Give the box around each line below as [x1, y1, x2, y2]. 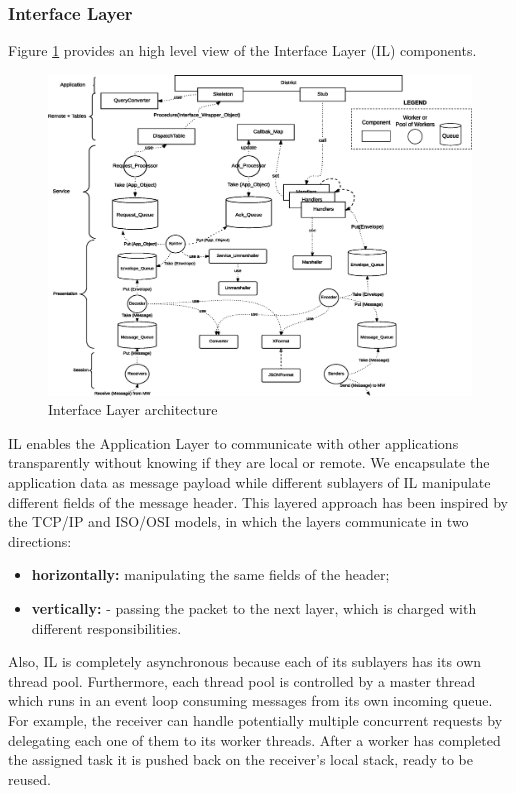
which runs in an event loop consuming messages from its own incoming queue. [8, 690, 493, 711]
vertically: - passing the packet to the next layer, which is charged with [31, 598, 477, 619]
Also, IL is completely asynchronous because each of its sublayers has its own [8, 651, 482, 672]
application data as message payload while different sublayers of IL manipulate [8, 472, 491, 493]
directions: [8, 530, 72, 551]
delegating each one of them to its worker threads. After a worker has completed [8, 729, 501, 750]
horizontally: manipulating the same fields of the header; [31, 564, 390, 585]
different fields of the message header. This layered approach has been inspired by [8, 491, 508, 512]
